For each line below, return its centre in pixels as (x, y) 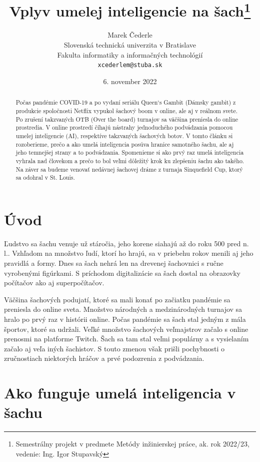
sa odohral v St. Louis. (45, 177)
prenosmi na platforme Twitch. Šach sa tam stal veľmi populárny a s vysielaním (126, 339)
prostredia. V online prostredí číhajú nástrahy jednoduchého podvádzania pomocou (124, 127)
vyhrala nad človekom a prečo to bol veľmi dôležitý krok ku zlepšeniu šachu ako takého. (130, 160)
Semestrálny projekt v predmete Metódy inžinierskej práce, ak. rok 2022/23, (132, 444)
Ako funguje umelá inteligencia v (120, 393)
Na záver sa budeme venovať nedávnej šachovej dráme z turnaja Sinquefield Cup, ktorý (129, 169)
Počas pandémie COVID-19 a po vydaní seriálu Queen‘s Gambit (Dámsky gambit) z (126, 102)
